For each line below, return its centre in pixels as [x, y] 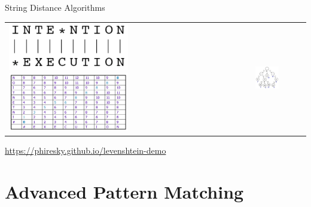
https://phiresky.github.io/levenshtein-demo [86, 150]
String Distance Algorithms [55, 7]
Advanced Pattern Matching [124, 192]
